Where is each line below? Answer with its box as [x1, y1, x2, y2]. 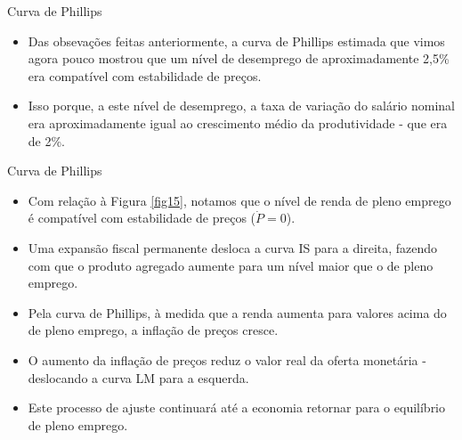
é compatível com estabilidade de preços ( [28, 208, 256, 227]
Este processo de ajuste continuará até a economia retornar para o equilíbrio [28, 398, 446, 417]
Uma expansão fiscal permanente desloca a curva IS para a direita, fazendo [28, 238, 438, 257]
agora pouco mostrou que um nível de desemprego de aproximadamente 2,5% [28, 49, 450, 68]
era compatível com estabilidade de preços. [28, 66, 262, 85]
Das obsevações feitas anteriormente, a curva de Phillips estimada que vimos [28, 31, 445, 50]
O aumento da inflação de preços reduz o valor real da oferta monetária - [28, 350, 426, 369]
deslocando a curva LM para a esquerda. [28, 368, 249, 387]
